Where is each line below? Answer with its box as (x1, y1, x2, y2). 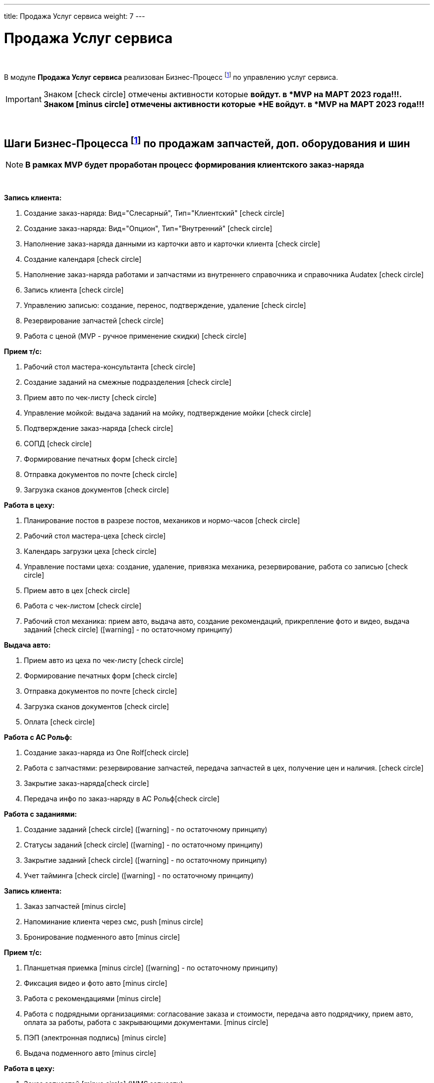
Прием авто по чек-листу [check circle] (24, 393, 157, 402)
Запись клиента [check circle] (24, 286, 124, 294)
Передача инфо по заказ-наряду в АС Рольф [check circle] (24, 794, 219, 803)
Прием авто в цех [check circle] (24, 586, 130, 595)
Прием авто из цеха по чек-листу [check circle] (24, 656, 184, 664)
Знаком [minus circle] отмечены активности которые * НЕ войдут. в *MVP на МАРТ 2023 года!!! (43, 99, 425, 110)
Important (5, 94, 42, 105)
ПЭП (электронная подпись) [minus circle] (24, 1033, 166, 1042)
